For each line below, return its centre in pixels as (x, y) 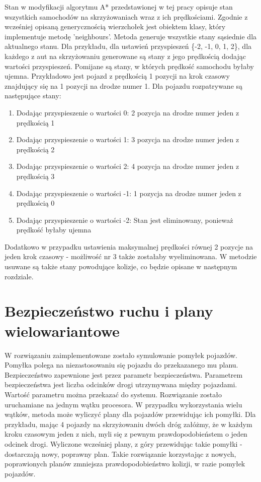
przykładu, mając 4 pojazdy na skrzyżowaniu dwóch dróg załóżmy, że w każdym (128, 424)
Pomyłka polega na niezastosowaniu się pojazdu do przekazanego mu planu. (121, 365)
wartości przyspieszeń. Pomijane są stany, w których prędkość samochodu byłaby (129, 66)
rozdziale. (19, 276)
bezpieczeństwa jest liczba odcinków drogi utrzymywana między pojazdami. (121, 384)
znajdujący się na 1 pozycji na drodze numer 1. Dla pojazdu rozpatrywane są (124, 85)
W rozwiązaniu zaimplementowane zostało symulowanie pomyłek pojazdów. (121, 355)
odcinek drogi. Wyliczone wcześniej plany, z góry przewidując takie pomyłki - (123, 443)
